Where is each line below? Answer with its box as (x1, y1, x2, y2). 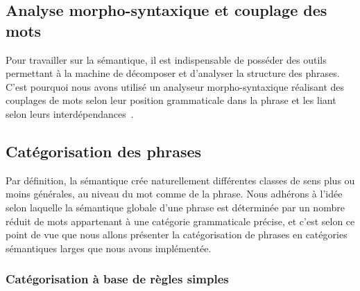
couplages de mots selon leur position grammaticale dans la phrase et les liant (6, 93, 336, 107)
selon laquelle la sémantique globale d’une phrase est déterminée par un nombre (6, 200, 345, 214)
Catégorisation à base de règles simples (6, 270, 229, 288)
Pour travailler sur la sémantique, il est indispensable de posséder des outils (6, 52, 327, 67)
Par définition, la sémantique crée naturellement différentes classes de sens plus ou (6, 173, 355, 187)
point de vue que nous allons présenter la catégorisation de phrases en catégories (6, 227, 348, 242)
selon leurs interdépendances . (6, 106, 134, 121)
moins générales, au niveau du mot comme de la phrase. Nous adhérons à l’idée (6, 186, 343, 201)
